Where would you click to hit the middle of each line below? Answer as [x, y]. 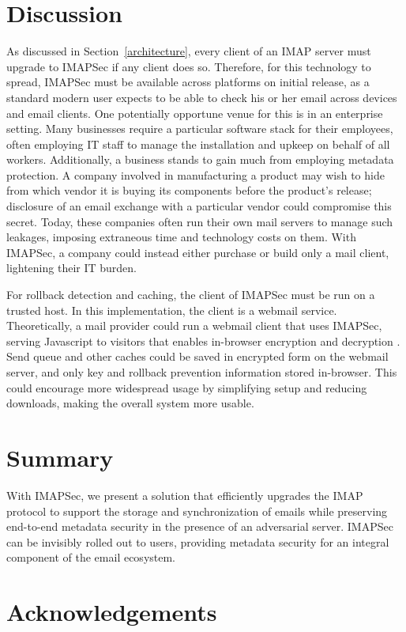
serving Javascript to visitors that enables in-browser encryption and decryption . [203, 341]
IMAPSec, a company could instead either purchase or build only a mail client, [198, 252]
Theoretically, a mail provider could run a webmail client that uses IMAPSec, [194, 325]
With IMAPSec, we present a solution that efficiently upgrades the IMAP [185, 495]
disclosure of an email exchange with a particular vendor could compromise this [199, 206]
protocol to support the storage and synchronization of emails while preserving [197, 511]
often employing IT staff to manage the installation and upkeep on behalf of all [198, 144]
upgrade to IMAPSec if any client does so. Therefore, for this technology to [189, 66]
